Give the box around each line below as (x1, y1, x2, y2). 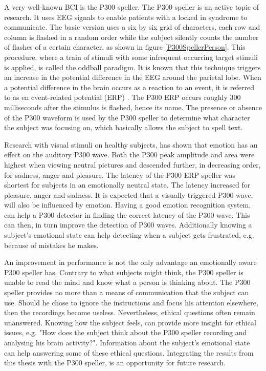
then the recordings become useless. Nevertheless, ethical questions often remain (4, 307, 255, 318)
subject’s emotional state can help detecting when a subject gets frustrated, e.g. (4, 230, 254, 240)
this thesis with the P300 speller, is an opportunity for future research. (4, 357, 226, 368)
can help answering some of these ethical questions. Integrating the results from (4, 347, 254, 358)
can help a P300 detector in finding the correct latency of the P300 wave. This (4, 209, 250, 220)
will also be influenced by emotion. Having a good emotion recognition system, (4, 199, 251, 210)
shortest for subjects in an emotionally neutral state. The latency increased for (4, 179, 251, 190)
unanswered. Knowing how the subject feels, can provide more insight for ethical (4, 317, 256, 327)
